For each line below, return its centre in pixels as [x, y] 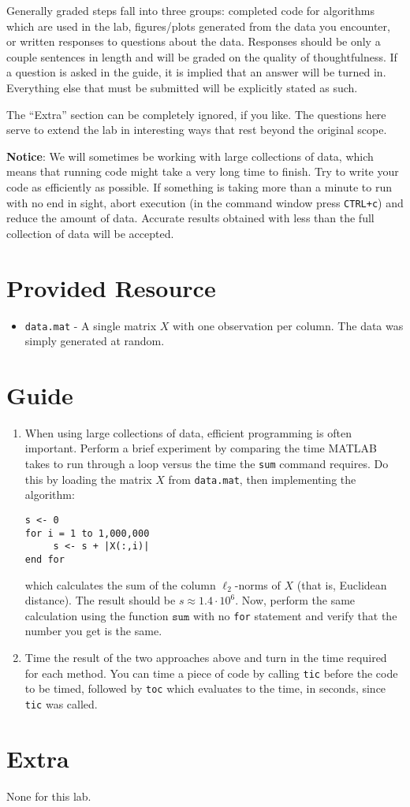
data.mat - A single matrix [91, 325]
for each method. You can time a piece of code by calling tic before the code [211, 673]
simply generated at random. [95, 341]
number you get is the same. [93, 631]
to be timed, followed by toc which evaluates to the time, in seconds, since [205, 688]
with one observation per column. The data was [288, 325]
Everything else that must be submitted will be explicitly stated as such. [182, 87]
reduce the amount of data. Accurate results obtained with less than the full [190, 218]
